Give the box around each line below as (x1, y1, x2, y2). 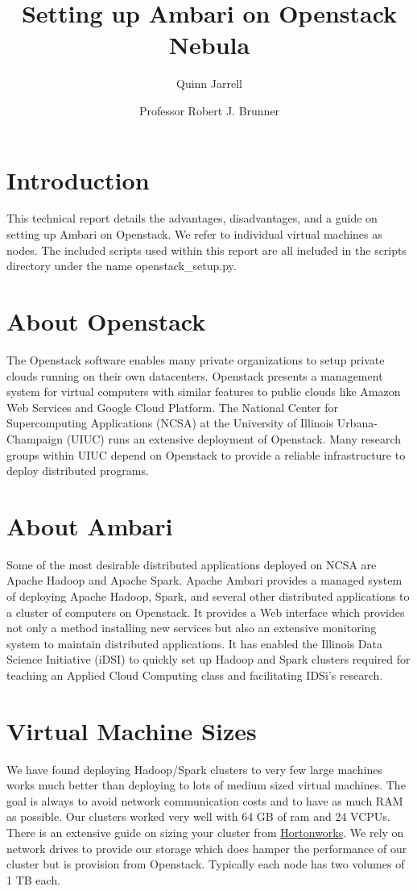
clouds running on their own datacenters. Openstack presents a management (6, 367, 383, 384)
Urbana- (336, 414, 378, 431)
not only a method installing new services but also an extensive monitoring (6, 619, 377, 636)
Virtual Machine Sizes (6, 714, 257, 747)
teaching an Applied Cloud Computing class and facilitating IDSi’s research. (6, 666, 383, 683)
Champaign (6, 430, 64, 447)
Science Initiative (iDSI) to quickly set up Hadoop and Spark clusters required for (6, 651, 411, 668)
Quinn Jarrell (176, 75, 242, 92)
